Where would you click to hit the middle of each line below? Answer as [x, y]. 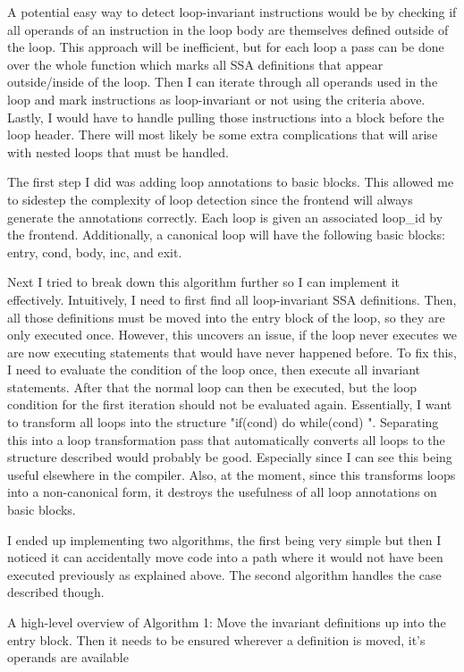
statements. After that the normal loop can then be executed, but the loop [212, 386]
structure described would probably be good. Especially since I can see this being [230, 457]
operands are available [68, 657]
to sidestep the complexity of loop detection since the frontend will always [210, 199]
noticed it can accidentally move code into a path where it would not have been [225, 557]
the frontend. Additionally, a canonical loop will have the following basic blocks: [226, 235]
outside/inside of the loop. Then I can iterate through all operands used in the [223, 82]
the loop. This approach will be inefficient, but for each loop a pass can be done [226, 47]
